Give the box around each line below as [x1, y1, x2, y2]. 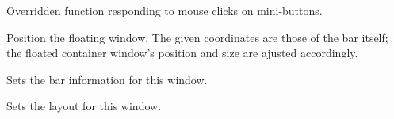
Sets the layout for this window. [6, 98, 162, 114]
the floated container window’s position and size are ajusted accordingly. [6, 44, 358, 61]
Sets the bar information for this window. [6, 71, 208, 87]
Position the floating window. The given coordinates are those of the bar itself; [6, 29, 388, 45]
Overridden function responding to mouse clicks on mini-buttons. [6, 2, 323, 18]
